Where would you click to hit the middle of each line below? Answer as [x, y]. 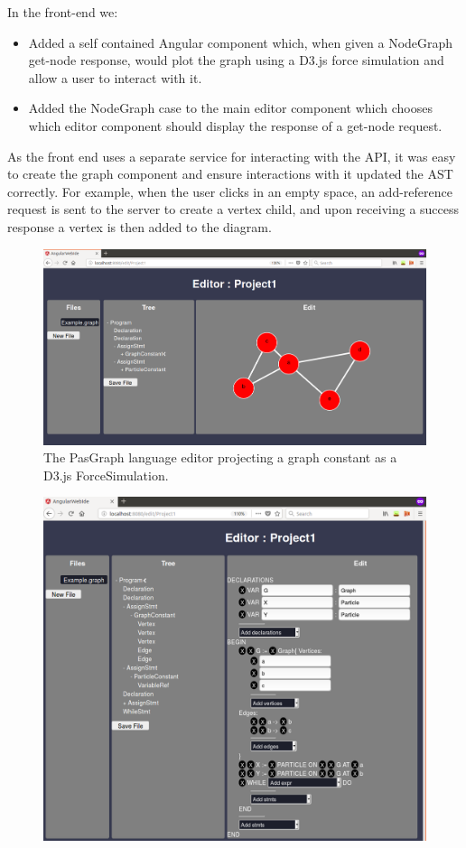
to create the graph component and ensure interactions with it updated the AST [230, 174]
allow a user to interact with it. [115, 77]
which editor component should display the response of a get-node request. [235, 125]
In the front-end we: [63, 12]
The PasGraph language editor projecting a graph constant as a [220, 457]
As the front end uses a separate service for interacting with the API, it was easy [232, 156]
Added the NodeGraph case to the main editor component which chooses [231, 108]
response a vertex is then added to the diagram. [140, 226]
